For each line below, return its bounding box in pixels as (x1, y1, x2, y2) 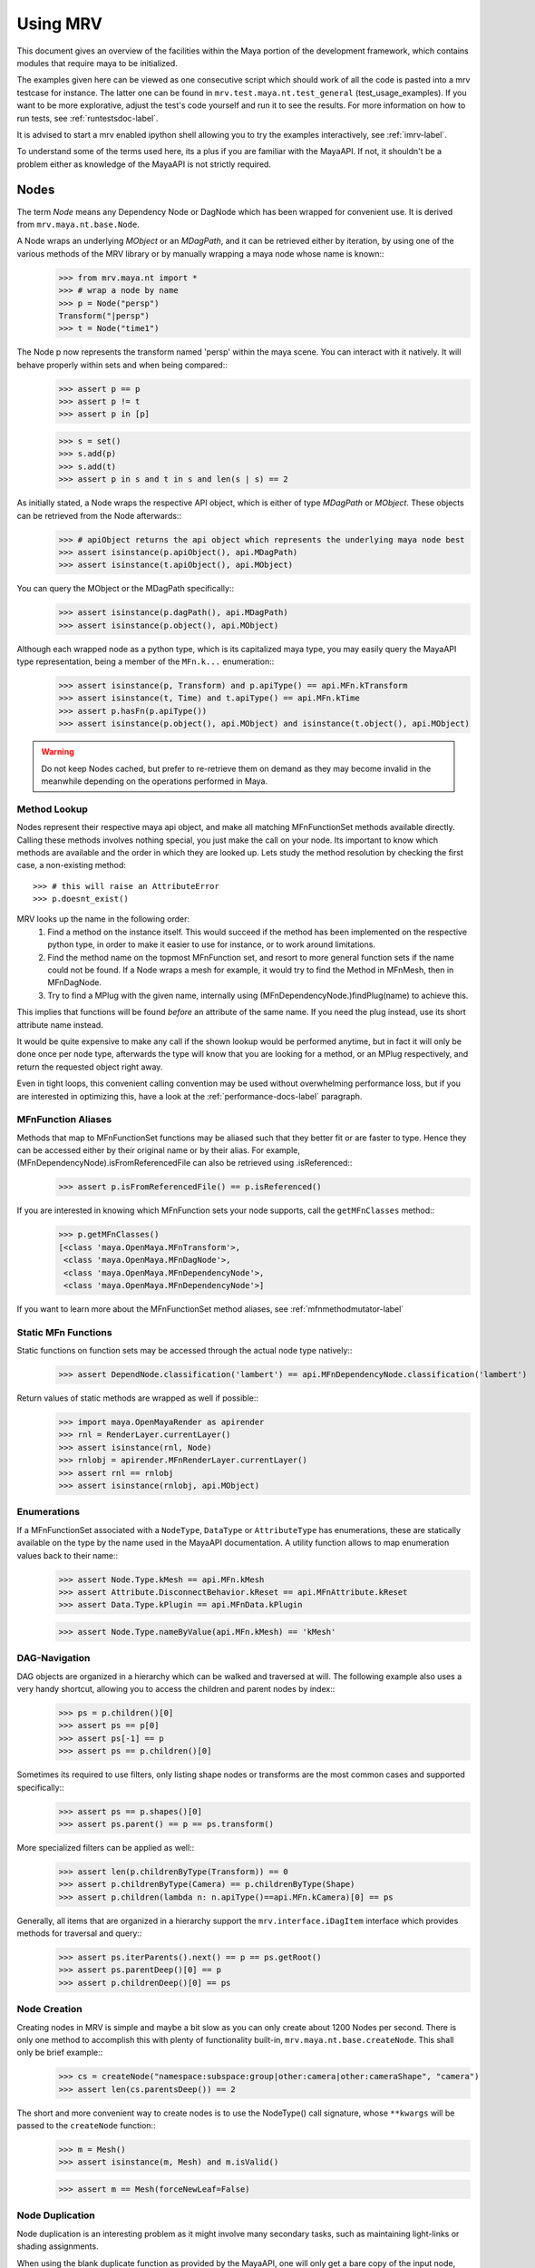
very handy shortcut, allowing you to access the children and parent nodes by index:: (16, 1684, 336, 1694)
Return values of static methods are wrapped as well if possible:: (16, 1393, 258, 1403)
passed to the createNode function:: (16, 2120, 156, 2131)
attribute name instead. (16, 1019, 103, 1030)
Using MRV (16, 14, 103, 34)
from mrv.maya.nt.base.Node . (16, 219, 140, 230)
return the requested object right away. (16, 1061, 163, 1072)
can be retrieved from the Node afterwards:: (16, 510, 181, 521)
